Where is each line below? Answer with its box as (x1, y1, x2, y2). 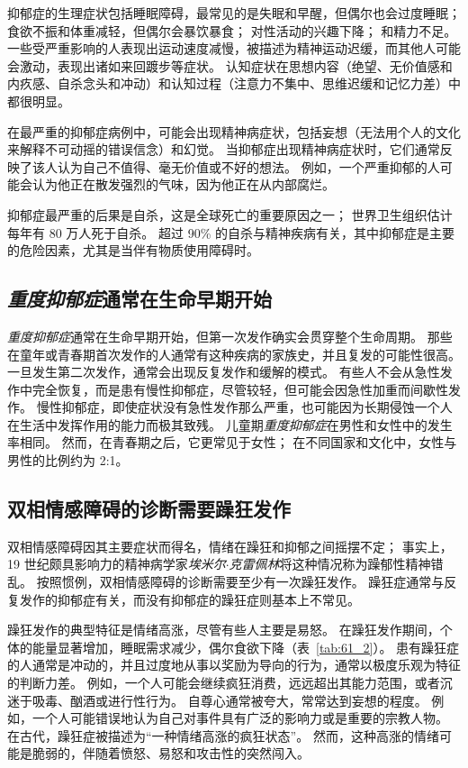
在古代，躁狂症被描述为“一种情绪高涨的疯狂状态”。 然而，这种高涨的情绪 (7, 726, 439, 745)
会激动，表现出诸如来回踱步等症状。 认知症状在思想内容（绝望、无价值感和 (7, 56, 453, 75)
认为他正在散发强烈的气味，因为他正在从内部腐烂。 (31, 175, 335, 194)
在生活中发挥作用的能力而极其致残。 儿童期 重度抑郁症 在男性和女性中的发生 (7, 415, 453, 434)
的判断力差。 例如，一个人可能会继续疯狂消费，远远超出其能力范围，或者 (7, 673, 440, 692)
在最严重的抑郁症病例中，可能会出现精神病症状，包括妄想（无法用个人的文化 (7, 122, 461, 141)
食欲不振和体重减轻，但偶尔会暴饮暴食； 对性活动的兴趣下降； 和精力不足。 (7, 21, 457, 40)
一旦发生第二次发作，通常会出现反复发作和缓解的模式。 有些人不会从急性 (7, 362, 440, 381)
